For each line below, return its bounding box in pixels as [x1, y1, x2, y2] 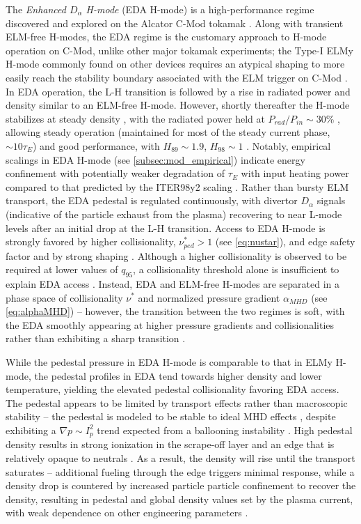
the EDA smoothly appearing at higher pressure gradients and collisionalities [6, 317, 335, 332]
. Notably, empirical [246, 138, 331, 153]
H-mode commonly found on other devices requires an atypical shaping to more [6, 56, 345, 71]
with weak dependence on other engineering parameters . [6, 505, 248, 520]
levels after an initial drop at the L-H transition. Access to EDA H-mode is [6, 220, 326, 235]
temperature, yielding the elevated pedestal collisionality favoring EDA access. [6, 382, 339, 396]
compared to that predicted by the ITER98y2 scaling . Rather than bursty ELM [6, 179, 349, 194]
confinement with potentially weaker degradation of [6, 166, 225, 180]
